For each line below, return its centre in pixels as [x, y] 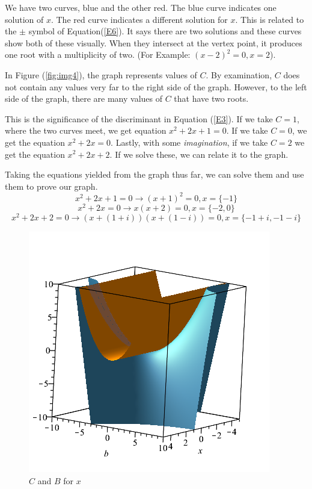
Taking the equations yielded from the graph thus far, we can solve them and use [154, 174]
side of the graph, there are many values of [84, 98]
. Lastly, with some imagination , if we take [189, 142]
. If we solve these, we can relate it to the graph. [199, 154]
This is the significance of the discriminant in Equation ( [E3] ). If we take [139, 118]
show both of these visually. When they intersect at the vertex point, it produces [154, 42]
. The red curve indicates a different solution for [139, 19]
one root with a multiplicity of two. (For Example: [98, 55]
